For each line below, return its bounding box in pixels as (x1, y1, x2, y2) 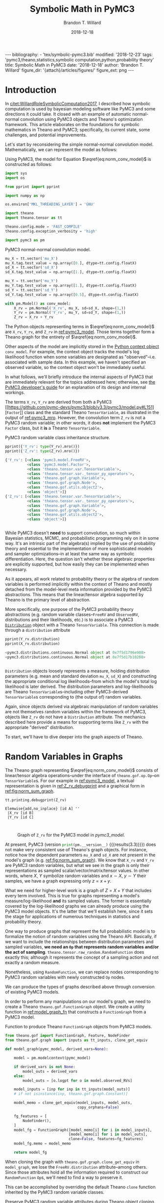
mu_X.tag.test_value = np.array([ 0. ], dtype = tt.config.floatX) (5, 261, 137, 265)
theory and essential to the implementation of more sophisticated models (5, 546, 153, 551)
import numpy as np (5, 193, 45, 198)
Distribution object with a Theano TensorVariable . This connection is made (5, 622, 159, 628)
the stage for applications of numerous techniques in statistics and (5, 914, 140, 919)
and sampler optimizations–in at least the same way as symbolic (5, 551, 135, 557)
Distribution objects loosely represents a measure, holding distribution (5, 668, 150, 674)
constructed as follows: (5, 161, 52, 167)
